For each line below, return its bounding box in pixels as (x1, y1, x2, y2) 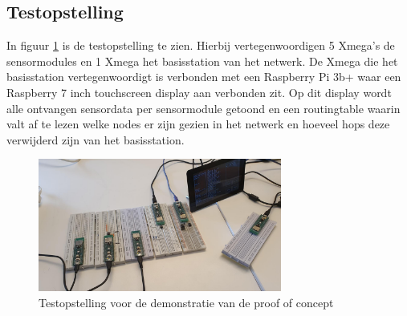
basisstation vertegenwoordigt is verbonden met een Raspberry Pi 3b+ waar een (6, 68, 401, 85)
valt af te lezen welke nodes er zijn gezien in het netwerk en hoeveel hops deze (6, 115, 390, 132)
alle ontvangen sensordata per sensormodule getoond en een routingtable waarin (6, 99, 401, 116)
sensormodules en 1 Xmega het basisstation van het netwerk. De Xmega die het (6, 52, 398, 69)
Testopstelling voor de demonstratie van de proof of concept (39, 294, 334, 310)
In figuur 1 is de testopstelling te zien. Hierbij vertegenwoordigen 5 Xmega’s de (6, 37, 395, 54)
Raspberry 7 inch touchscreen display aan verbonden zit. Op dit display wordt (6, 83, 392, 100)
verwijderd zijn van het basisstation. (6, 131, 185, 148)
